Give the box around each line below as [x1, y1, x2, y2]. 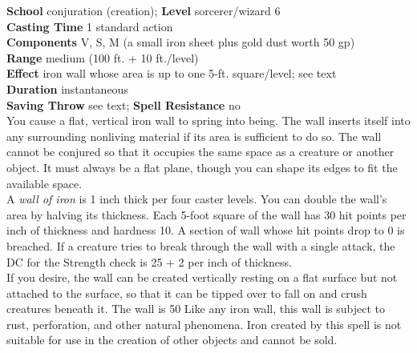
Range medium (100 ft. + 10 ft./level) [6, 49, 199, 66]
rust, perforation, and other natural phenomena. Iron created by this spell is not [6, 315, 402, 332]
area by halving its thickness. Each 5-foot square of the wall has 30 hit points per [6, 206, 407, 223]
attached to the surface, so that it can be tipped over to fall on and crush [6, 284, 367, 301]
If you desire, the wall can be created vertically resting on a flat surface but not [6, 269, 398, 286]
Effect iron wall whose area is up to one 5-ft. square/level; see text [6, 65, 337, 82]
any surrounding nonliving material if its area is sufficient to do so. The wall [6, 127, 382, 144]
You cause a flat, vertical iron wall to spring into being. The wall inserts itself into [6, 112, 411, 129]
